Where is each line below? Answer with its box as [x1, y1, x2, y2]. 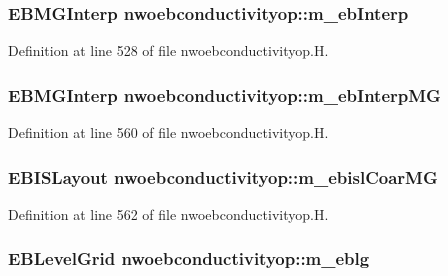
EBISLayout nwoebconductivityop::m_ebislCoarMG [8, 164, 438, 189]
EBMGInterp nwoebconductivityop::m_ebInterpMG [8, 82, 441, 107]
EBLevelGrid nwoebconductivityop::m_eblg [8, 246, 370, 271]
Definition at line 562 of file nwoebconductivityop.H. [8, 203, 329, 224]
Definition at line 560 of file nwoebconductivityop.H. [8, 122, 329, 143]
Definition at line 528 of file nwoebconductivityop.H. [8, 40, 329, 61]
